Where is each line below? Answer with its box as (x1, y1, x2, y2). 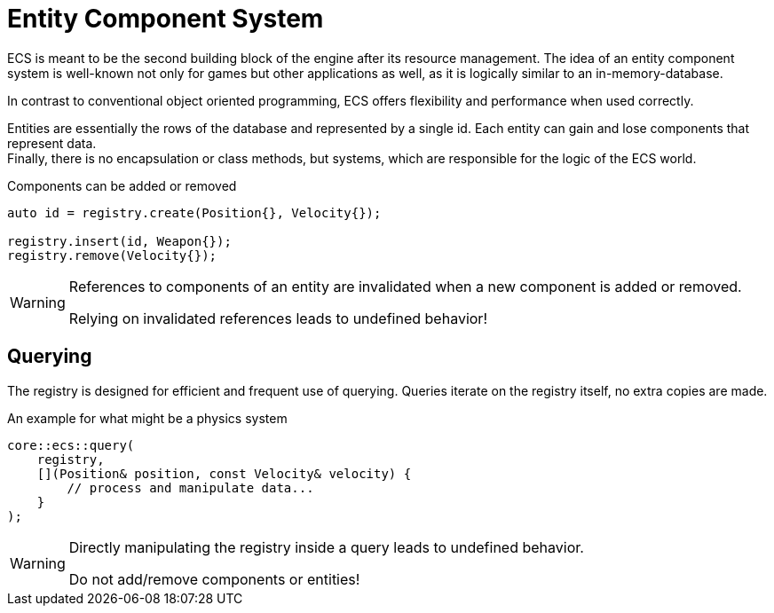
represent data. (7, 135, 97, 151)
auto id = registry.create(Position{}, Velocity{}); (7, 205, 382, 220)
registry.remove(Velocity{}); (7, 248, 217, 263)
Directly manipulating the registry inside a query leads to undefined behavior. (68, 538, 584, 556)
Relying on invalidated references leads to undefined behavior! (68, 309, 487, 327)
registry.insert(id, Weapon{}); (7, 233, 232, 248)
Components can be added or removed (7, 177, 237, 193)
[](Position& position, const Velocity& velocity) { (36, 466, 412, 481)
